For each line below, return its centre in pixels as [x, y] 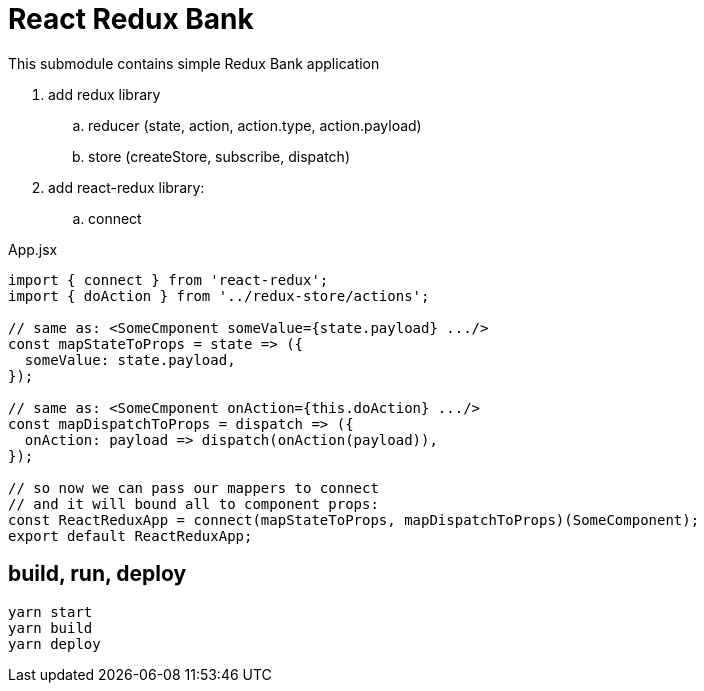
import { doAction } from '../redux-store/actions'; [219, 295]
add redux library [104, 94]
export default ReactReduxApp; [130, 535]
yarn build [50, 627]
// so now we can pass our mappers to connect [193, 487]
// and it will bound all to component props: [193, 503]
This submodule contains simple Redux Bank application [194, 63]
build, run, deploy [97, 574]
